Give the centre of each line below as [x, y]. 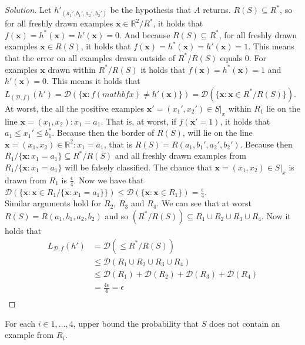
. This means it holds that [93, 81]
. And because [145, 34]
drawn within [72, 69]
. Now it [276, 215]
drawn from [26, 180]
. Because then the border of [103, 133]
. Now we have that [109, 180]
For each [20, 323]
